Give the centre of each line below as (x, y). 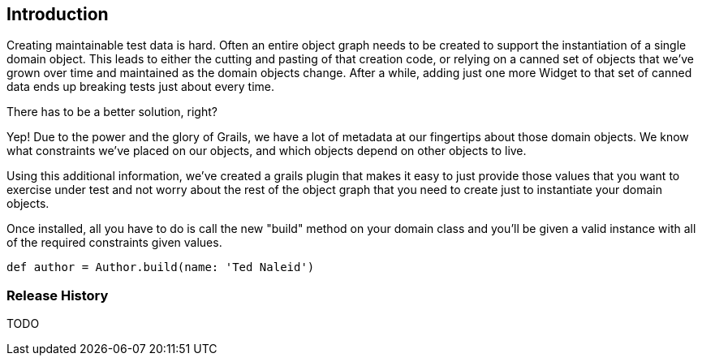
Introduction (58, 14)
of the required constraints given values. (114, 243)
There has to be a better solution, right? (112, 112)
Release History (58, 295)
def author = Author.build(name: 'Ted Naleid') (161, 267)
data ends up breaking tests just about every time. (140, 87)
